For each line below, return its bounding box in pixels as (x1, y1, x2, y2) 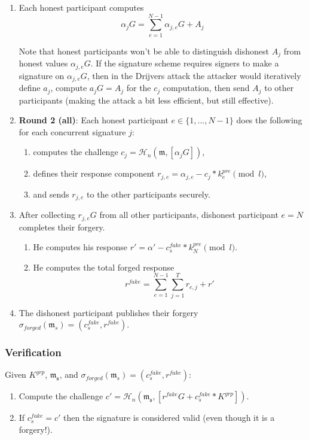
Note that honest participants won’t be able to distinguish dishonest (19, 44, 269, 57)
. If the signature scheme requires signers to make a (90, 57, 279, 69)
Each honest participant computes (19, 1, 144, 13)
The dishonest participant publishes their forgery (19, 306, 198, 318)
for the (126, 81, 151, 94)
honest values (19, 57, 68, 69)
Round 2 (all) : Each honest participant (19, 114, 169, 126)
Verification (5, 345, 62, 360)
